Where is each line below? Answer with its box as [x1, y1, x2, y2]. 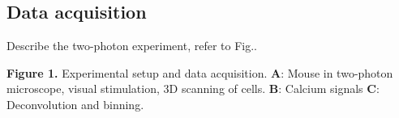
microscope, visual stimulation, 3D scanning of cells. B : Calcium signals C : [6, 80, 380, 97]
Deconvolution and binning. [6, 95, 144, 112]
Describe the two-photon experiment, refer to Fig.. [6, 37, 258, 54]
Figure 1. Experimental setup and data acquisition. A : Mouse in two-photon [6, 64, 393, 81]
